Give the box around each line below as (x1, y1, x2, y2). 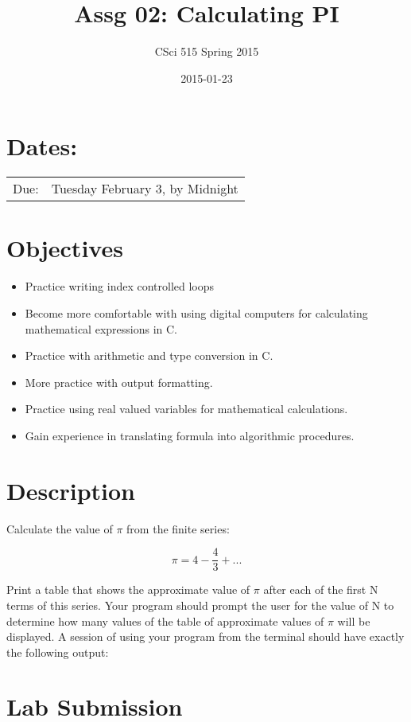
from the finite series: (126, 520, 230, 537)
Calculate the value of (6, 520, 113, 537)
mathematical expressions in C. (25, 320, 177, 337)
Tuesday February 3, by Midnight (51, 179, 238, 198)
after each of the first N (263, 581, 378, 598)
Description (6, 474, 136, 506)
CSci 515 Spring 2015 (154, 43, 259, 60)
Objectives (6, 232, 123, 264)
